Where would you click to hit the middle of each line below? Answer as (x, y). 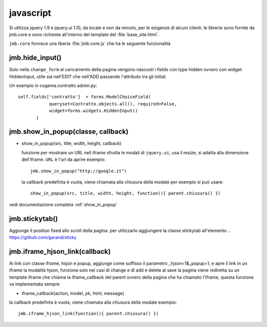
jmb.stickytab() (34, 218)
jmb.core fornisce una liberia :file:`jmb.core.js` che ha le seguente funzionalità (90, 44)
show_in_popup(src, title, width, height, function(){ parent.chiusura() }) (126, 193)
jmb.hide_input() (35, 58)
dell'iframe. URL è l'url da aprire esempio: (64, 160)
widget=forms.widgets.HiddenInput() (93, 111)
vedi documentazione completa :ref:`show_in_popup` (63, 204)
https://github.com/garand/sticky (43, 237)
